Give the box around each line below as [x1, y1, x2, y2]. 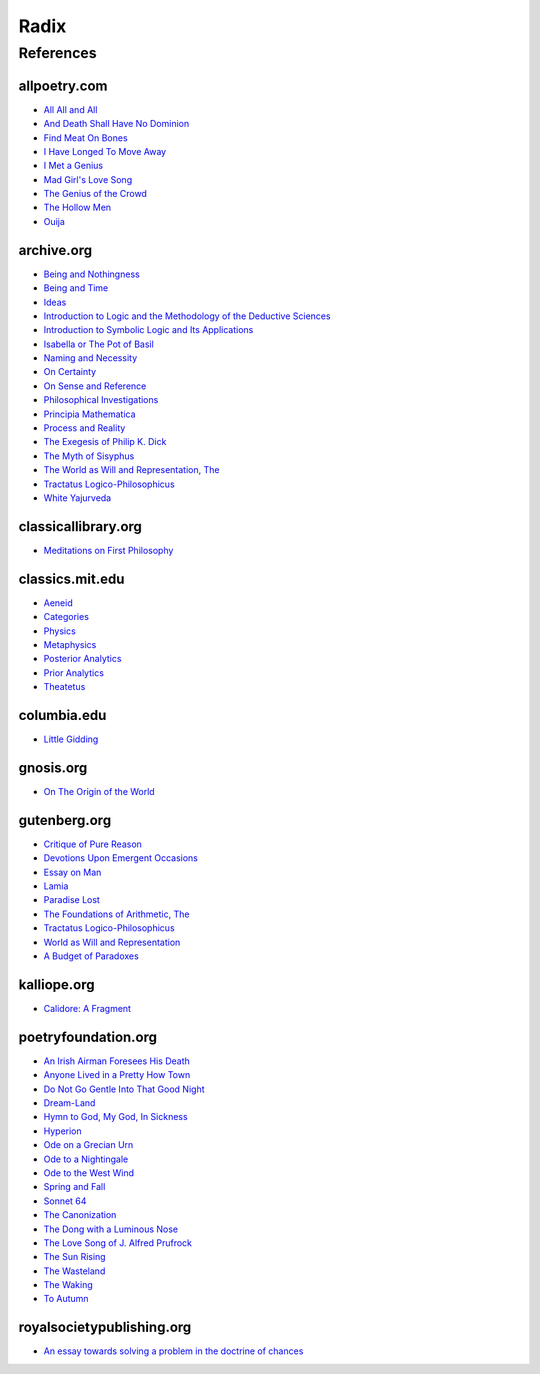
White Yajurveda [43, 492, 112, 504]
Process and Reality [43, 422, 126, 434]
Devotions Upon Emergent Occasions [43, 852, 199, 864]
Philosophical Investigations [43, 394, 159, 406]
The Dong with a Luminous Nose [43, 1223, 179, 1235]
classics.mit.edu [18, 570, 125, 587]
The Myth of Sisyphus [43, 450, 135, 462]
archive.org [18, 241, 93, 259]
